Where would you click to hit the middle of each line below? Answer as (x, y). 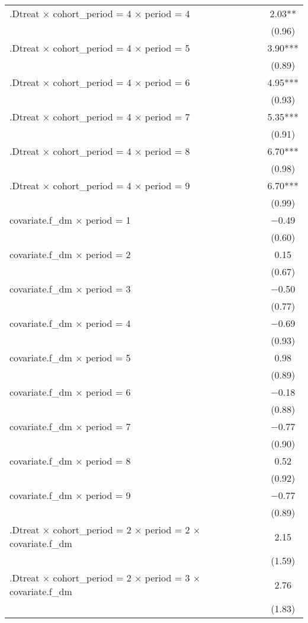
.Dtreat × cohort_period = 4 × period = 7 (100, 117)
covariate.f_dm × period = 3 (70, 289)
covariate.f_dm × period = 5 (70, 357)
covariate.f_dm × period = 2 (70, 254)
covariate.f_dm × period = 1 (70, 220)
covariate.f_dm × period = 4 (70, 323)
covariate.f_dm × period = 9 (70, 495)
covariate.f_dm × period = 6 (70, 392)
